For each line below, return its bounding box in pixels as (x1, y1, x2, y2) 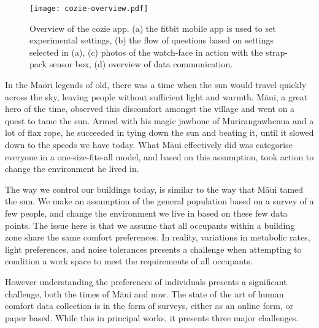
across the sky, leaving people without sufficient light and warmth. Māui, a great (5, 90, 308, 103)
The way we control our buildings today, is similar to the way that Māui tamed (5, 182, 304, 195)
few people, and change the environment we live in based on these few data (5, 206, 288, 219)
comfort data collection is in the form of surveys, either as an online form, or (5, 299, 293, 312)
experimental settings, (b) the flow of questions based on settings (29, 34, 274, 47)
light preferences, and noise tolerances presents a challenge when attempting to (5, 242, 302, 255)
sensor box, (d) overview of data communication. (49, 58, 233, 70)
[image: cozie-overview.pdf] (29, 4, 148, 13)
